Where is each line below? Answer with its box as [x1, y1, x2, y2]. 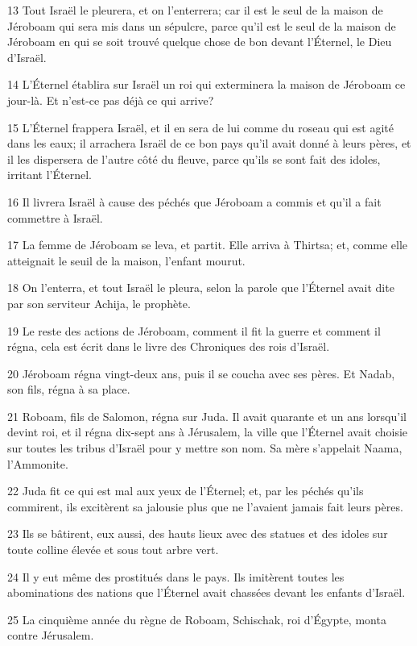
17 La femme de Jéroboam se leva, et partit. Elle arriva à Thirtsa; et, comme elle [7, 236, 408, 253]
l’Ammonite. [7, 455, 68, 472]
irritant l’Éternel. [7, 166, 92, 183]
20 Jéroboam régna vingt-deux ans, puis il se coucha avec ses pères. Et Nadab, [7, 365, 395, 381]
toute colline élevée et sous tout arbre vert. [7, 541, 219, 558]
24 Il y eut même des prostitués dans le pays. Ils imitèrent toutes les [7, 568, 345, 585]
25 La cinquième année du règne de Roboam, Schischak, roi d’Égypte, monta [7, 611, 386, 627]
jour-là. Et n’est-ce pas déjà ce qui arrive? [7, 91, 214, 108]
